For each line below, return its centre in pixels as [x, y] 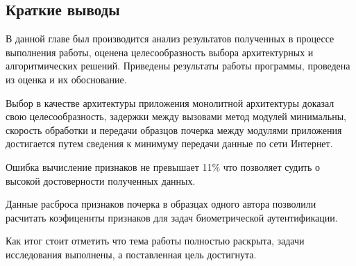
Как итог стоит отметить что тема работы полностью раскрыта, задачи [155, 241]
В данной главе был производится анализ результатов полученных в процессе [170, 39]
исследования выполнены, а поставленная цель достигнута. [131, 254]
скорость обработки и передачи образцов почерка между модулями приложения [174, 130]
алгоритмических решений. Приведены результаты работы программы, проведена [178, 66]
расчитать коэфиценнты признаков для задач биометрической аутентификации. [172, 217]
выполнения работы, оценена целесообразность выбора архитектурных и [160, 52]
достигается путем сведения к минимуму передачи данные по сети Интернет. [169, 143]
